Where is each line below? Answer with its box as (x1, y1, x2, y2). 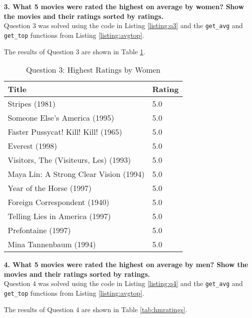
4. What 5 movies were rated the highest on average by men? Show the (4, 259, 248, 270)
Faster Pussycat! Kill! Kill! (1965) (8, 126, 122, 138)
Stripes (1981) (8, 98, 56, 110)
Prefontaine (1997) (8, 224, 71, 236)
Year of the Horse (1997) (8, 182, 92, 194)
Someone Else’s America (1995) (8, 112, 114, 124)
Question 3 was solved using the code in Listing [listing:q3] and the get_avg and (4, 20, 243, 31)
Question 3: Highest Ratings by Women (26, 64, 161, 76)
